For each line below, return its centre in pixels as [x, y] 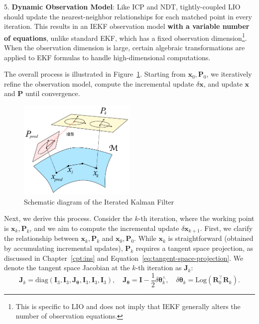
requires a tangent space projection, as [194, 248]
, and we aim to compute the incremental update [104, 228]
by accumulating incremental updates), [64, 248]
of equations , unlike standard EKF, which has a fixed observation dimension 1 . [126, 37]
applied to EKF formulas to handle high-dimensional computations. [107, 57]
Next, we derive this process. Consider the [68, 218]
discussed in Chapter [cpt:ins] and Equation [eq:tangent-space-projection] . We [124, 258]
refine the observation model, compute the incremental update [99, 83]
